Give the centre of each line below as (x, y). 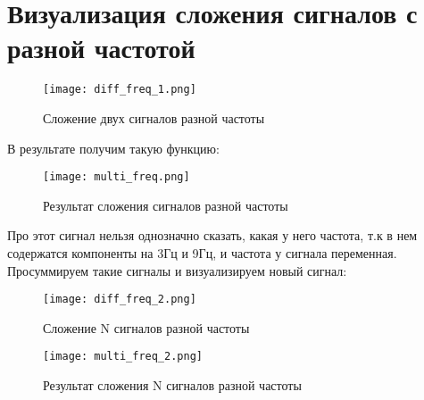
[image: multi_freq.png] (116, 177)
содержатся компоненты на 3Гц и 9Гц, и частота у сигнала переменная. (202, 253)
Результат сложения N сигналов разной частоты (172, 385)
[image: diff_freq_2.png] (120, 300)
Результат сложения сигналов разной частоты (166, 205)
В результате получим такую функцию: (113, 148)
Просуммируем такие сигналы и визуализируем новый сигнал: (177, 270)
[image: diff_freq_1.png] (120, 90)
